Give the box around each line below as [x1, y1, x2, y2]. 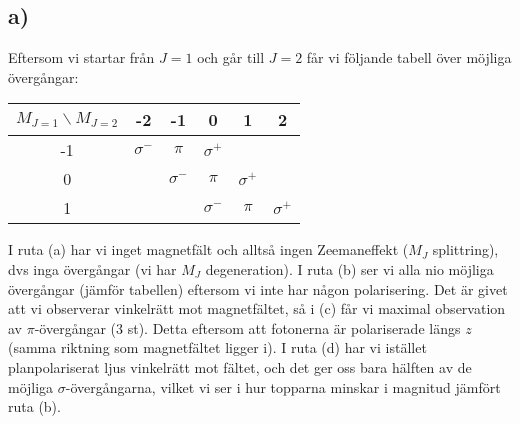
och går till [197, 47, 265, 68]
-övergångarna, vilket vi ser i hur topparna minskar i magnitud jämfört [65, 376, 501, 397]
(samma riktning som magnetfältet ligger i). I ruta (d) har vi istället [8, 337, 427, 358]
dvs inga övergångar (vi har [8, 258, 177, 279]
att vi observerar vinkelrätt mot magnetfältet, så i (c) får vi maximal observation [8, 298, 506, 319]
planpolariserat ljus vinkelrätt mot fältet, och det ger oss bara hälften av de [8, 356, 472, 377]
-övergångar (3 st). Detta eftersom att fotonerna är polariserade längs [34, 317, 461, 338]
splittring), [432, 239, 499, 260]
